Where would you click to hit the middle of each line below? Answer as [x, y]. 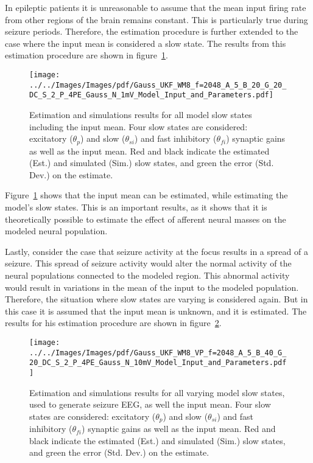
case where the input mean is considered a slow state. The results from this [146, 43]
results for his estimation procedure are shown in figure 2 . [113, 323]
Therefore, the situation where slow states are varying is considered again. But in [156, 299]
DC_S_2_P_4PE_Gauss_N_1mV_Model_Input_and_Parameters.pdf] [151, 95]
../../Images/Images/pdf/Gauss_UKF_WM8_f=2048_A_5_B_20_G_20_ [158, 85]
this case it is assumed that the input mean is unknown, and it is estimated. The [156, 311]
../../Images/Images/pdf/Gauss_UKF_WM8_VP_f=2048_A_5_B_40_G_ [158, 353]
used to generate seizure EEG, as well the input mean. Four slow [150, 404]
